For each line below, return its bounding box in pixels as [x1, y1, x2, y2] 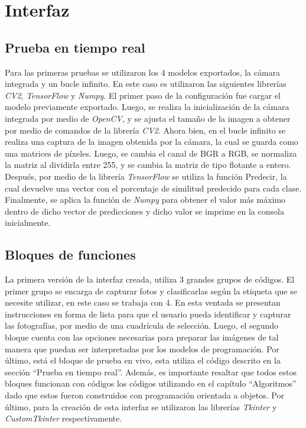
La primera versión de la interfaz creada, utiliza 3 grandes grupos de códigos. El [5, 273, 295, 286]
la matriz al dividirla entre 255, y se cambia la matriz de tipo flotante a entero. [5, 158, 291, 171]
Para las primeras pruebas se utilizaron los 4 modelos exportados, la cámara [5, 66, 281, 78]
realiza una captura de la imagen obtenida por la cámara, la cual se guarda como [5, 135, 298, 148]
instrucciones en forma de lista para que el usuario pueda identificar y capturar [5, 307, 291, 320]
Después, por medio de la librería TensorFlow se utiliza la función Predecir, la [5, 170, 287, 182]
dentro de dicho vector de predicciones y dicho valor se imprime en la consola [5, 205, 284, 217]
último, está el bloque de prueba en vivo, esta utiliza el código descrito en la [5, 354, 281, 367]
